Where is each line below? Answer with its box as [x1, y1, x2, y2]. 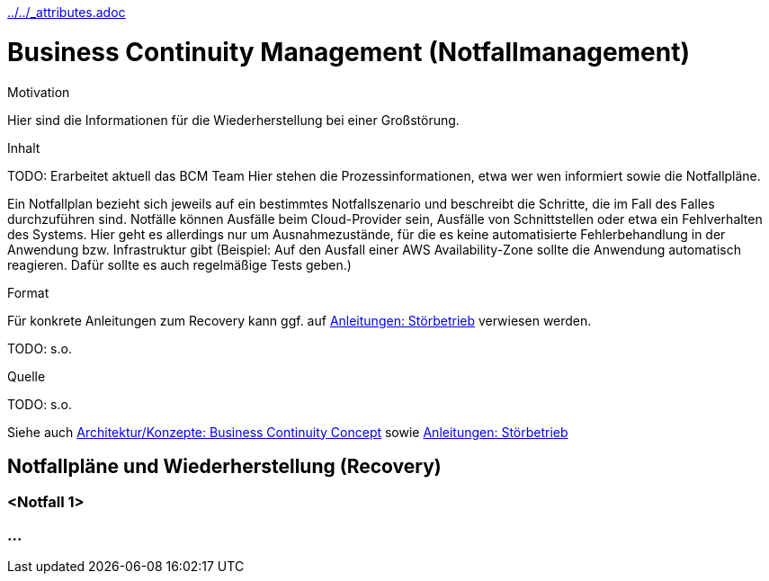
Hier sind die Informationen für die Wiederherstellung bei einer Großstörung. [7, 112, 460, 128]
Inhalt [7, 139, 40, 156]
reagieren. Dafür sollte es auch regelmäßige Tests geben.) [7, 256, 352, 273]
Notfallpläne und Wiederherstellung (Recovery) [7, 454, 442, 478]
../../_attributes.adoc [7, 4, 126, 20]
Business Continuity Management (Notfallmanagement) [7, 36, 691, 67]
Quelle [7, 368, 46, 384]
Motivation [7, 84, 70, 100]
